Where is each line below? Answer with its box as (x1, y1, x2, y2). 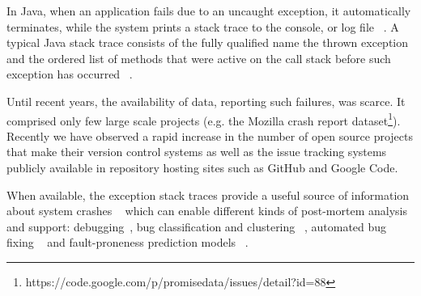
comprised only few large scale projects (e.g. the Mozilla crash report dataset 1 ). (6, 109, 401, 129)
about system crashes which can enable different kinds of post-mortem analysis (6, 202, 407, 219)
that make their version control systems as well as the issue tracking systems (6, 143, 387, 160)
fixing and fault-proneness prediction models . (6, 234, 249, 251)
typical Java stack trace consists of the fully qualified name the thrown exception (6, 34, 409, 51)
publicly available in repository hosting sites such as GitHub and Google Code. (6, 159, 398, 175)
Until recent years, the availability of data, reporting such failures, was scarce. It (6, 92, 406, 109)
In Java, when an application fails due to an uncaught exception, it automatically (6, 2, 411, 19)
